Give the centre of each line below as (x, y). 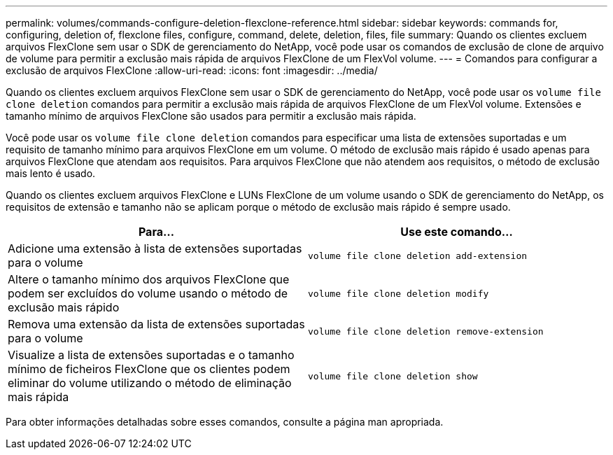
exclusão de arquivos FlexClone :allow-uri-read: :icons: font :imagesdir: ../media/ (192, 70)
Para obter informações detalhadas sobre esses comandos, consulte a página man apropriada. (225, 422)
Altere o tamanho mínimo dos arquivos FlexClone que (149, 279)
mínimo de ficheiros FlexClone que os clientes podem (149, 369)
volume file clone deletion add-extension (418, 255)
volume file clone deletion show (393, 376)
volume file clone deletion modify (399, 293)
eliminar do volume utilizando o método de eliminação (150, 383)
